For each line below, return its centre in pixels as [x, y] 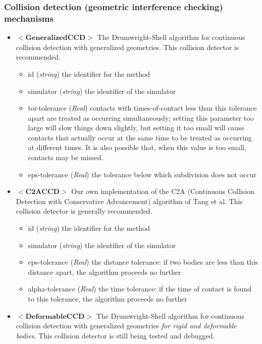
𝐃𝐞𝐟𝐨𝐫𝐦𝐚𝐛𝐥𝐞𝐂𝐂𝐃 [55, 316]
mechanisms [29, 18]
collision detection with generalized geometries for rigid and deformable [126, 326]
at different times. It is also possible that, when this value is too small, [137, 147]
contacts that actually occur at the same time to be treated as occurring [140, 137]
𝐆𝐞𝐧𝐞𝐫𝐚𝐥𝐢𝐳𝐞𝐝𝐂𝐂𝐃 [56, 38]
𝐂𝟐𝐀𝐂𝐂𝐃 [42, 192]
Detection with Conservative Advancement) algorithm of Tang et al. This [129, 201]
